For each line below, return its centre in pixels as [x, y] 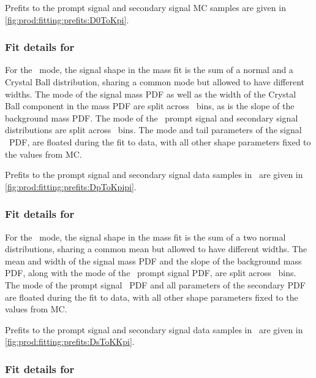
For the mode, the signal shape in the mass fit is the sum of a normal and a [149, 70]
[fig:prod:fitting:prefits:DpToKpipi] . [71, 186]
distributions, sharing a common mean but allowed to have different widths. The [156, 249]
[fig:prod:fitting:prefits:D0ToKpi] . [67, 19]
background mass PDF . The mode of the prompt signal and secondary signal [152, 118]
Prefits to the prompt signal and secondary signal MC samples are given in [145, 7]
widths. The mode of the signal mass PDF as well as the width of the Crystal [151, 94]
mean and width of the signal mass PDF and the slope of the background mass [153, 260]
